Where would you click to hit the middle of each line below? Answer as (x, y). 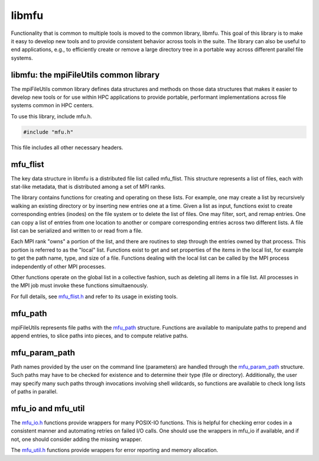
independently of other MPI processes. (58, 266)
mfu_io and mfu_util (48, 408)
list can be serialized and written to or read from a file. (77, 231)
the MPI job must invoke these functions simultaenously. (79, 286)
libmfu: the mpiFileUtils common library (85, 75)
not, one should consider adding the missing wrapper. (77, 439)
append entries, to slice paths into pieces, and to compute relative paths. (100, 336)
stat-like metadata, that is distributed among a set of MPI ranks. (88, 187)
